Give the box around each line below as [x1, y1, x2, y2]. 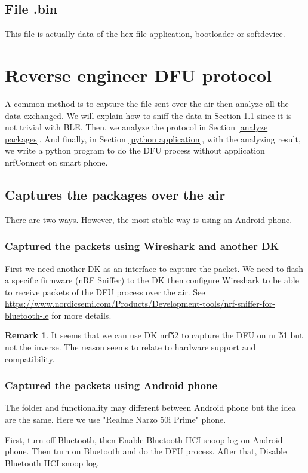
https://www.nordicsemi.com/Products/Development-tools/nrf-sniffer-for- [5, 297, 275, 310]
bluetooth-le [5, 309, 49, 321]
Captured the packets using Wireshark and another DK [5, 239, 279, 254]
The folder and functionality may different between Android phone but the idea [5, 401, 296, 414]
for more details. [51, 309, 112, 321]
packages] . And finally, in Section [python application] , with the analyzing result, [5, 132, 301, 145]
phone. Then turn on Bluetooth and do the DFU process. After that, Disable [5, 445, 287, 457]
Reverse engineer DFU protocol [5, 62, 272, 87]
